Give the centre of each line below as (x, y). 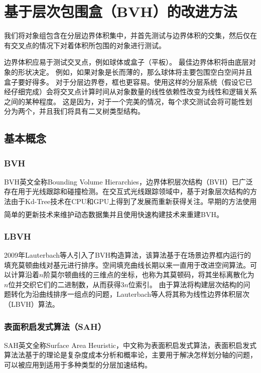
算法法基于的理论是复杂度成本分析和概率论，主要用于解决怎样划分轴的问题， (130, 355)
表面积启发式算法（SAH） (55, 326)
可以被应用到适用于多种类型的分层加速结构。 (78, 364)
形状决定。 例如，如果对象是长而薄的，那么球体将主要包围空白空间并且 (135, 71)
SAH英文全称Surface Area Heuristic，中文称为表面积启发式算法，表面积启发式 (130, 345)
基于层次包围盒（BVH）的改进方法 (121, 11)
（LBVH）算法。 (32, 304)
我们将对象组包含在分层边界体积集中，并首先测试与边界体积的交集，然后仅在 (130, 35)
